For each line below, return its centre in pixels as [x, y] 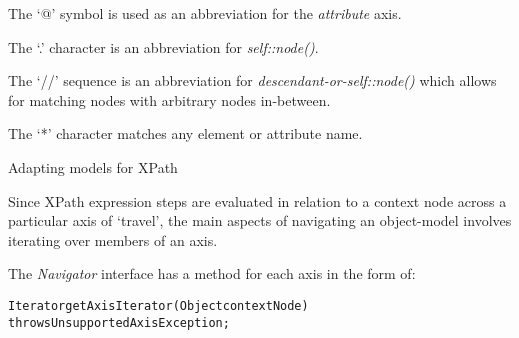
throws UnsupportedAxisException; [119, 322]
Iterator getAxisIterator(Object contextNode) [158, 305]
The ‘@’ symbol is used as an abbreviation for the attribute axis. [205, 13]
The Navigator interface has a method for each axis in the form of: [212, 273]
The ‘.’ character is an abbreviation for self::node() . [163, 46]
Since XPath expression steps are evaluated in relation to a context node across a [257, 200]
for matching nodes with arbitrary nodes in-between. [169, 99]
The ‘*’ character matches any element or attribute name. [185, 133]
